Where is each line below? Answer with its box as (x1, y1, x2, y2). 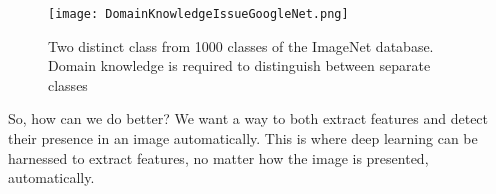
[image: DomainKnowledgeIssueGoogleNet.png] (48, 7, 349, 21)
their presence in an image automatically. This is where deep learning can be (8, 128, 478, 149)
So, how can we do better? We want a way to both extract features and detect (8, 108, 489, 129)
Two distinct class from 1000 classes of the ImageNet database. (48, 35, 434, 56)
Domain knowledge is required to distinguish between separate (48, 55, 431, 76)
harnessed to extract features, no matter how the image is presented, (8, 147, 429, 168)
